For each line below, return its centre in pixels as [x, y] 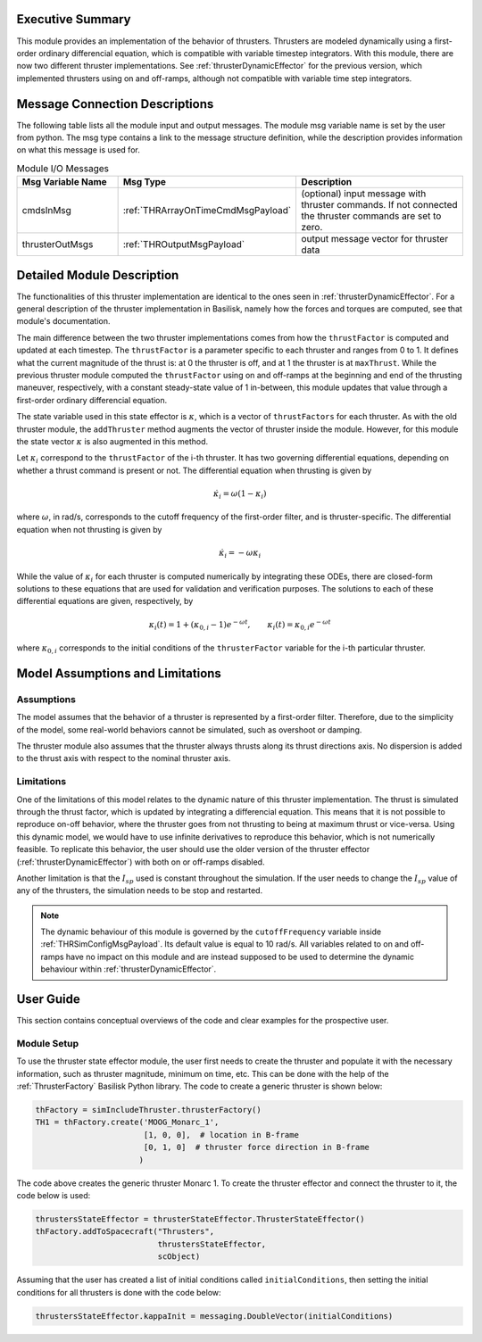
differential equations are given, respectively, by [105, 601]
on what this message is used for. [78, 150]
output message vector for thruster [375, 239]
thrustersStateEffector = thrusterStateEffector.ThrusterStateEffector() [200, 1219]
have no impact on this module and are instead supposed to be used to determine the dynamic [240, 957]
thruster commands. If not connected [380, 205]
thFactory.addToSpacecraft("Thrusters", [125, 1232]
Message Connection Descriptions [115, 104]
